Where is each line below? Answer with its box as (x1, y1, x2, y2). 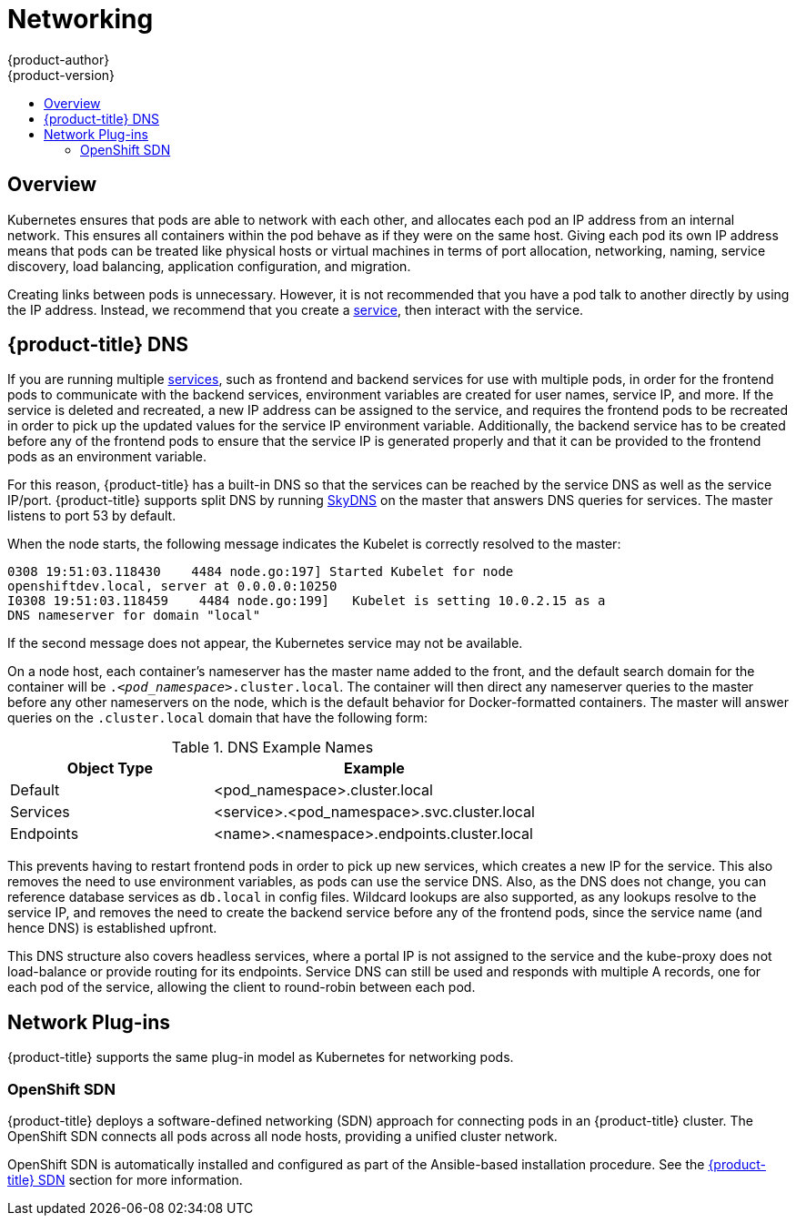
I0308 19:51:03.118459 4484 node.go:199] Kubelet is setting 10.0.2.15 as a (7, 593, 606, 609)
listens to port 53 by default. (7, 508, 176, 524)
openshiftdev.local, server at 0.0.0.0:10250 (7, 579, 338, 594)
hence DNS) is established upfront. (7, 920, 217, 936)
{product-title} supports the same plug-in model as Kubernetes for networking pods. (7, 1049, 514, 1066)
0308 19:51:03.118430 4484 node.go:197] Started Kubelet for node (7, 564, 514, 580)
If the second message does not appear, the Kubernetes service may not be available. (7, 635, 523, 652)
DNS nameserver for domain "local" (7, 608, 261, 623)
